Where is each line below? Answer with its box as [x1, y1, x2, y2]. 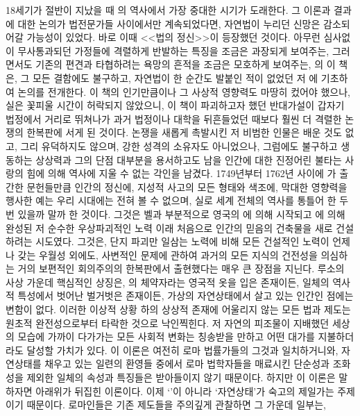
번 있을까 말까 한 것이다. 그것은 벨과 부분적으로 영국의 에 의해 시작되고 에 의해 [6, 206, 345, 221]
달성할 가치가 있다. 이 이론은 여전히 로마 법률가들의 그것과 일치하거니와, [26, 342, 338, 357]
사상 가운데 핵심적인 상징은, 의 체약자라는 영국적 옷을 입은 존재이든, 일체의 [6, 274, 329, 289]
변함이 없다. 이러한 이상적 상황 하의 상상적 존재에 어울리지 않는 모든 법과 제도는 [6, 302, 351, 317]
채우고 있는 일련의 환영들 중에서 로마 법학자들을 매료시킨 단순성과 [44, 356, 329, 371]
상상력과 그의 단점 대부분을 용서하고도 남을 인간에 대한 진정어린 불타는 [35, 152, 342, 167]
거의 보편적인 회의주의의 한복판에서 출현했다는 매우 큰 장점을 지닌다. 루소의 [17, 261, 345, 276]
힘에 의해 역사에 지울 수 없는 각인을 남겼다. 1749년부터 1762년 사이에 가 [26, 166, 336, 181]
